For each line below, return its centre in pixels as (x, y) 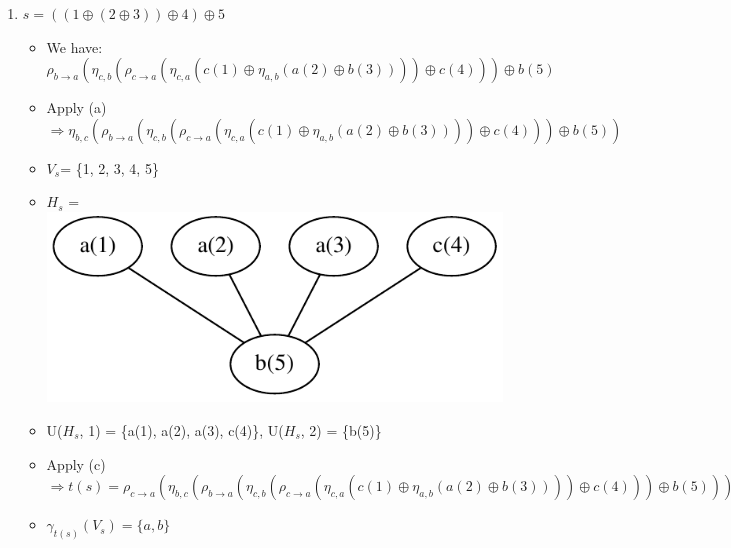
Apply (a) (76, 107)
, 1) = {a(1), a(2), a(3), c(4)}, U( (181, 429)
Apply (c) (76, 463)
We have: (74, 46)
